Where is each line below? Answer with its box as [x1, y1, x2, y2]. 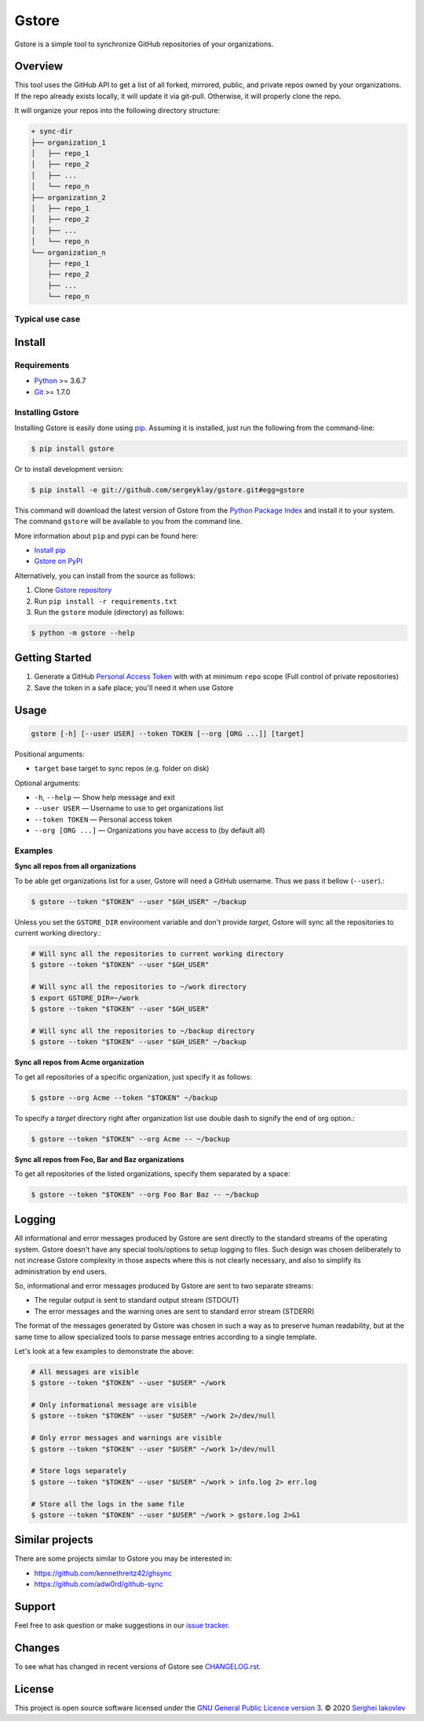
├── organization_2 [31, 193, 106, 202]
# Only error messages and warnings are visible [31, 1433, 222, 1443]
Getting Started [14, 651, 92, 664]
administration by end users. [14, 1267, 107, 1276]
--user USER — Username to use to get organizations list [34, 804, 224, 813]
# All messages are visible [31, 1367, 139, 1376]
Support [14, 1600, 56, 1613]
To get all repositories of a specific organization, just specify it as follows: [14, 1072, 253, 1081]
